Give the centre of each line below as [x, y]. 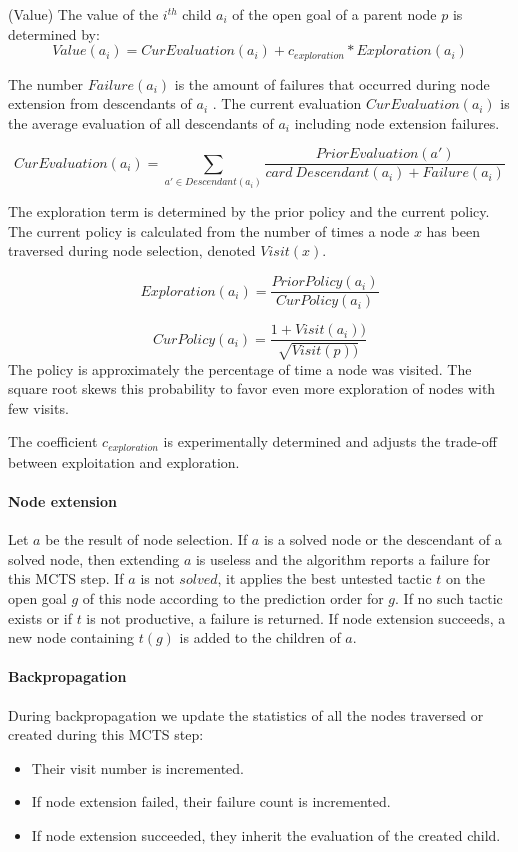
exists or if [40, 617]
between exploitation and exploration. [124, 461]
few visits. [38, 407]
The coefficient [53, 441]
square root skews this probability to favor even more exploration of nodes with [252, 388]
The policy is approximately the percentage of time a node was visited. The [240, 368]
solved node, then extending [94, 558]
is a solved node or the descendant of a [382, 539]
